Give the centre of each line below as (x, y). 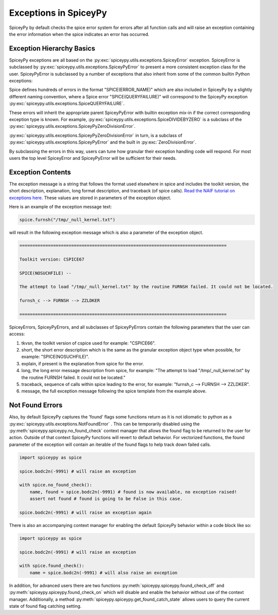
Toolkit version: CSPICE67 (52, 259)
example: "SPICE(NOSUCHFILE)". (55, 357)
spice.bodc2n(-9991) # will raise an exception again (85, 512)
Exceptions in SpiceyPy (58, 13)
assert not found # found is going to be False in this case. (106, 499)
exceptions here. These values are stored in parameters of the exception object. (90, 198)
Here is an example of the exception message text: (60, 207)
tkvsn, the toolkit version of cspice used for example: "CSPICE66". (88, 343)
